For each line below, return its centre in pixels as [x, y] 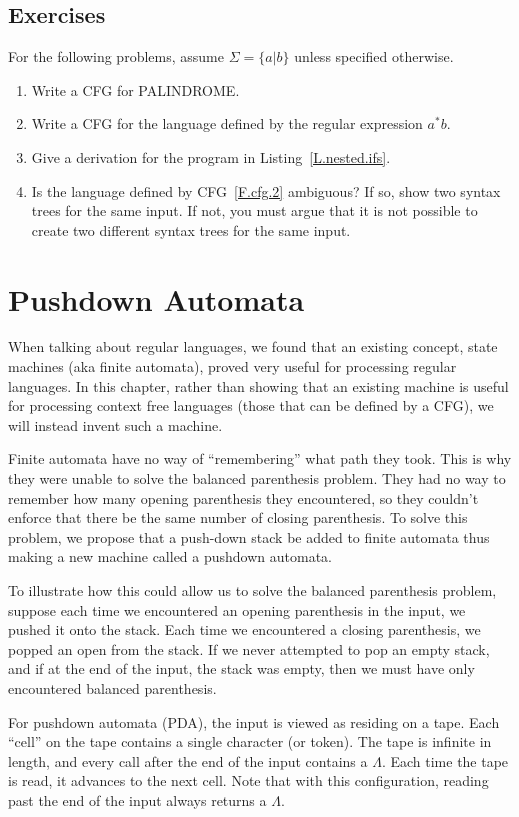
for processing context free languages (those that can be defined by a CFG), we [251, 405]
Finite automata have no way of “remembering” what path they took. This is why [260, 458]
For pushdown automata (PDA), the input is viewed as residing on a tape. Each [254, 721]
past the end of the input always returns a [137, 799]
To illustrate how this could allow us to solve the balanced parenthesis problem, [252, 590]
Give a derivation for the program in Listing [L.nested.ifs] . [211, 156]
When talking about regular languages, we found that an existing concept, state [253, 346]
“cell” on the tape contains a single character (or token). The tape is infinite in [250, 741]
